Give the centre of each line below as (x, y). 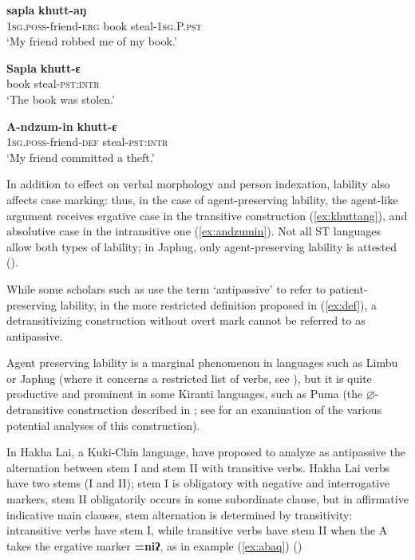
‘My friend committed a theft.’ (81, 157)
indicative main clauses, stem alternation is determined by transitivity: (180, 514)
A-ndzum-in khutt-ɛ (62, 126)
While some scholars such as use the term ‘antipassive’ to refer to (166, 288)
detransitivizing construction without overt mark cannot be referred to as (186, 320)
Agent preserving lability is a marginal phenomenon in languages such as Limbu (202, 363)
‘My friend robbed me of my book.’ (92, 41)
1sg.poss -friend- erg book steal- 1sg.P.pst (104, 25)
